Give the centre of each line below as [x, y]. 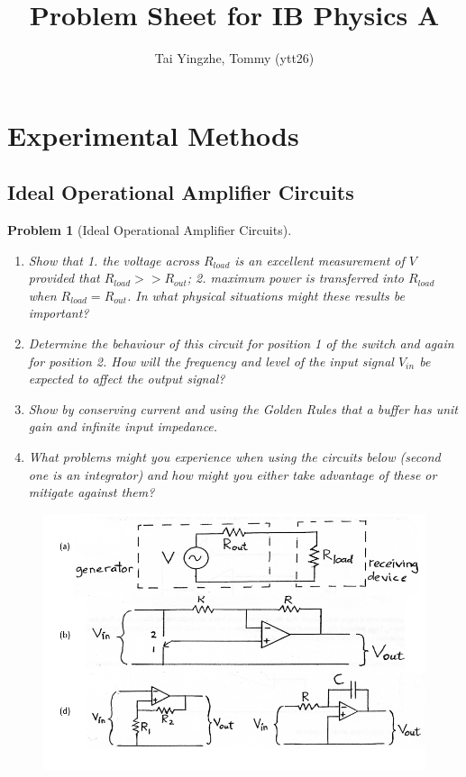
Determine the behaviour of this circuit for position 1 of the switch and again [241, 343]
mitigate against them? [91, 492]
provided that [64, 278]
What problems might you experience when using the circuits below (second [234, 457]
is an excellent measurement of [320, 260]
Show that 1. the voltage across [114, 260]
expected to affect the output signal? [127, 379]
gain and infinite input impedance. [123, 426]
